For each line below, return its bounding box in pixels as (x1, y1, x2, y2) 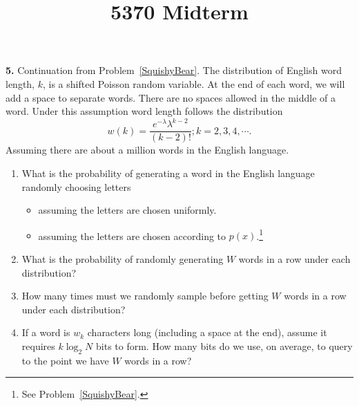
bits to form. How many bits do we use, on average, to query (96, 338, 353, 353)
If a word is (21, 325, 70, 340)
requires (21, 338, 55, 353)
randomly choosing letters (21, 179, 131, 194)
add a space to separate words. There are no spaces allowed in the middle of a (6, 90, 336, 104)
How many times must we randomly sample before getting (21, 288, 269, 303)
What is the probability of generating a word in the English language (21, 165, 315, 180)
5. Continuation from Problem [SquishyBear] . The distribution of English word (6, 63, 342, 77)
